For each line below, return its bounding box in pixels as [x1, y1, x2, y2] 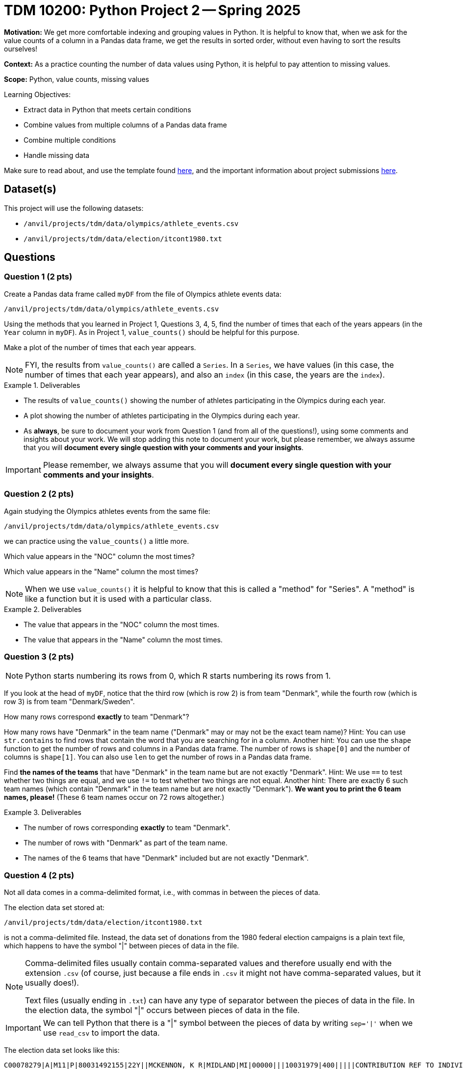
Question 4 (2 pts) [4, 870, 75, 880]
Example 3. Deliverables [4, 808, 81, 817]
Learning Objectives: [4, 90, 71, 99]
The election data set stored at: [4, 903, 105, 912]
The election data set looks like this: [4, 1046, 120, 1055]
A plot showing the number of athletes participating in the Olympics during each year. [24, 411, 300, 420]
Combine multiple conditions [24, 135, 116, 144]
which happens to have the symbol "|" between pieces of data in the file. [4, 942, 239, 950]
